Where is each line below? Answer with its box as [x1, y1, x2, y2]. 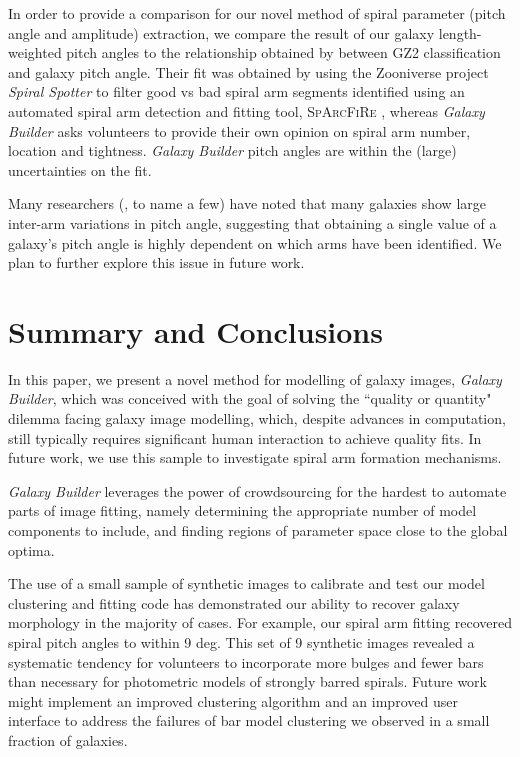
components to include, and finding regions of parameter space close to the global [8, 520, 508, 540]
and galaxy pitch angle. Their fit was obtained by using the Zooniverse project [8, 61, 489, 82]
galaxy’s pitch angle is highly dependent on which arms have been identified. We [8, 232, 502, 253]
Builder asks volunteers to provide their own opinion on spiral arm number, [8, 120, 471, 141]
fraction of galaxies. [8, 729, 128, 750]
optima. [8, 539, 55, 560]
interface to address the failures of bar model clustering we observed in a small [8, 710, 490, 731]
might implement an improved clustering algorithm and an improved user [8, 690, 458, 711]
